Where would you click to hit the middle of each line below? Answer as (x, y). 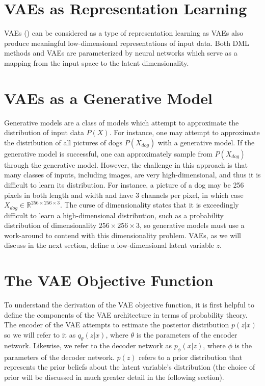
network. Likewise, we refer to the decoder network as (88, 345)
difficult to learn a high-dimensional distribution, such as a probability (114, 215)
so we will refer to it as (40, 334)
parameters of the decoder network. (59, 357)
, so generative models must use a (192, 225)
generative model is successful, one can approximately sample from (108, 153)
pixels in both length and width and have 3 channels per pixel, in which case (124, 195)
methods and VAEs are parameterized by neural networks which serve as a (121, 53)
